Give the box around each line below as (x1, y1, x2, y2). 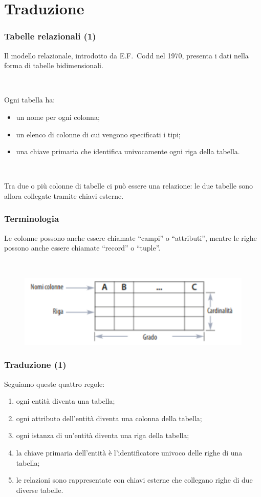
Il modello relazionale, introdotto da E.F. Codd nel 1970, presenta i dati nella (4, 50, 249, 60)
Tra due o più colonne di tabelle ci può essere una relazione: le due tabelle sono (4, 180, 253, 191)
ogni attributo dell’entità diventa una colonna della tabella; (16, 412, 202, 423)
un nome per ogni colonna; (16, 111, 100, 122)
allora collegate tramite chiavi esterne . (4, 190, 124, 201)
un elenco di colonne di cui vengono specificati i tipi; (16, 129, 181, 139)
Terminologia (4, 212, 59, 225)
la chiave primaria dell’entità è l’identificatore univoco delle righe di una (16, 447, 243, 458)
